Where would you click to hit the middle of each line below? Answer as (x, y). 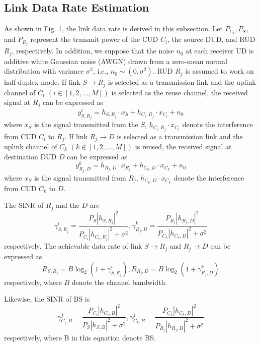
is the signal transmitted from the (86, 124)
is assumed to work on (220, 71)
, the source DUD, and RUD (211, 39)
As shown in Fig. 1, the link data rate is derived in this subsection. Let (113, 28)
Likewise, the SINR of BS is (47, 299)
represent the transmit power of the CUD (94, 39)
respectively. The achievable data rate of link (73, 246)
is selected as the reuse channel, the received (180, 92)
